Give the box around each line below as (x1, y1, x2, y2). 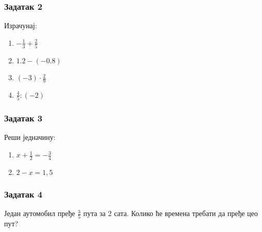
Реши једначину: (4, 132, 55, 142)
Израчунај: (4, 20, 37, 31)
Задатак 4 (4, 187, 43, 200)
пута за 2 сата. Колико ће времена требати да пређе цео (83, 208, 258, 219)
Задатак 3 (4, 112, 43, 124)
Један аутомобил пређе (4, 208, 75, 219)
